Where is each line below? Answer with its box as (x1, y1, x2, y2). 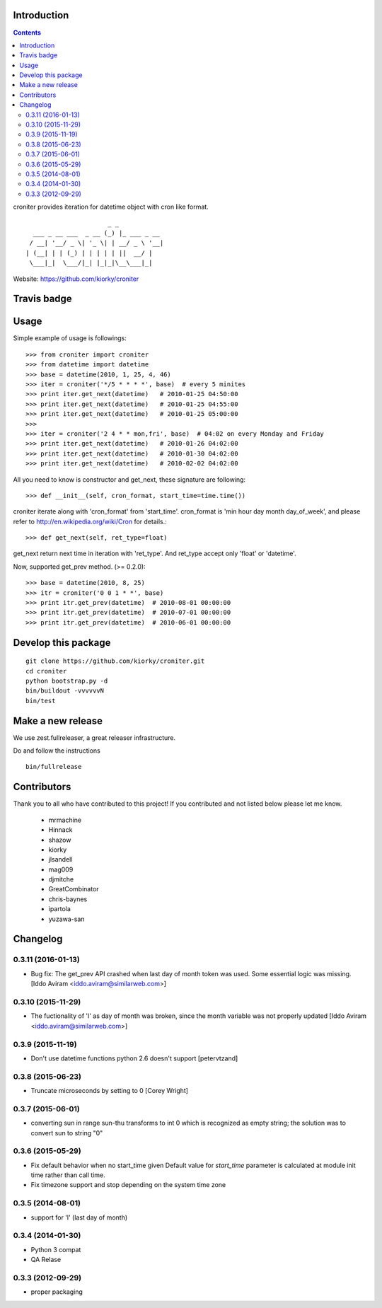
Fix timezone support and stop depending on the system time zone (30, 1181, 226, 1189)
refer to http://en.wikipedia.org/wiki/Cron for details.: (13, 517, 167, 526)
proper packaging (30, 1287, 83, 1296)
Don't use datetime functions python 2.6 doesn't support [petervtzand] (30, 1054, 238, 1063)
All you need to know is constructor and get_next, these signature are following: (13, 475, 246, 484)
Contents (13, 28, 42, 37)
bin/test (25, 697, 56, 705)
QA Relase (30, 1256, 62, 1264)
